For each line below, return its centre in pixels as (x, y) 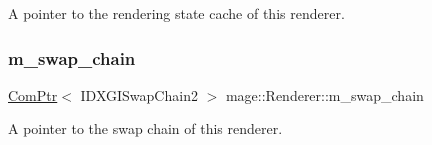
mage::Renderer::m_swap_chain (324, 94)
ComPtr (33, 94)
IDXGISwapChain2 (139, 94)
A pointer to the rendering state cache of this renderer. (176, 13)
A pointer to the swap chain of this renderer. (145, 128)
